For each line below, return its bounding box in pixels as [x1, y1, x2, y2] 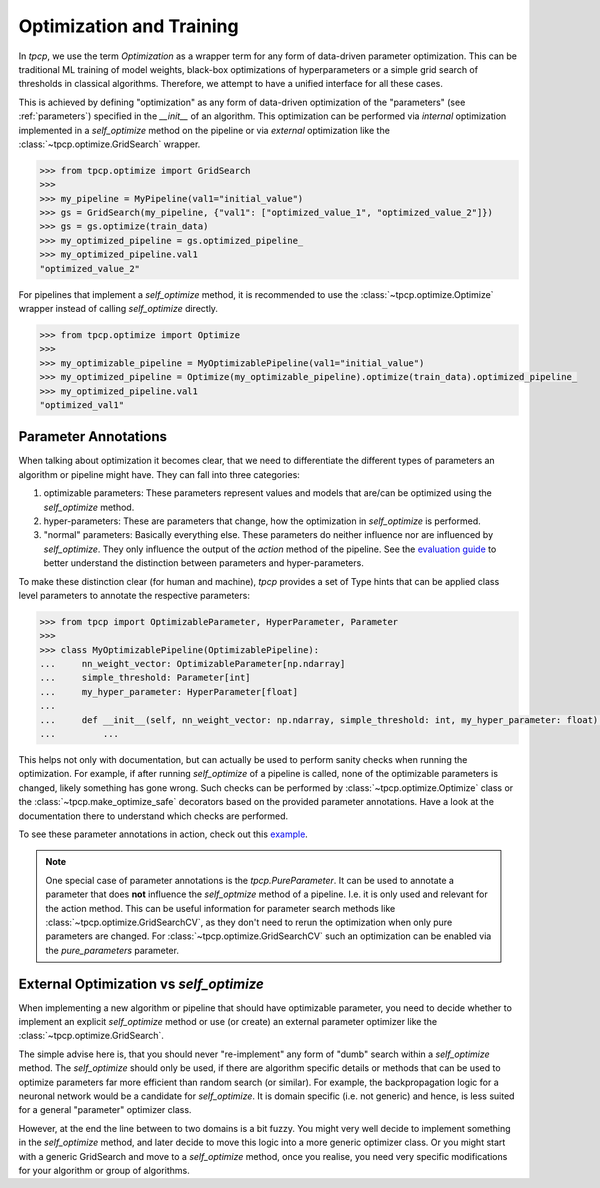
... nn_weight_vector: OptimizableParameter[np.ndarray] [39, 658, 346, 670]
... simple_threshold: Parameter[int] [39, 672, 251, 684]
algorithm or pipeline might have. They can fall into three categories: [18, 468, 300, 480]
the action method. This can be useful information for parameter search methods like [45, 902, 396, 914]
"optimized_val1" [39, 399, 125, 410]
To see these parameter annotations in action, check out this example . [18, 828, 309, 840]
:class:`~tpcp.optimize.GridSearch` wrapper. [18, 138, 201, 150]
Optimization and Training [18, 15, 239, 37]
